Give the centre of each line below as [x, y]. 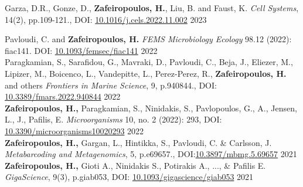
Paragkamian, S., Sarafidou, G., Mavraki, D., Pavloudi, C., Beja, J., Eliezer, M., [149, 62]
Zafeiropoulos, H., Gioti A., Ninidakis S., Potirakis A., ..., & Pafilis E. [135, 165]
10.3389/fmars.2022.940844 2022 [63, 96]
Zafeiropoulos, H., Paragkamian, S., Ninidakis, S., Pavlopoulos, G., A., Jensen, [151, 108]
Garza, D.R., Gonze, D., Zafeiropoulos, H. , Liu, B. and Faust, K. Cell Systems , [152, 8]
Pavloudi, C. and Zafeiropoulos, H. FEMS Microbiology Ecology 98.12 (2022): [148, 39]
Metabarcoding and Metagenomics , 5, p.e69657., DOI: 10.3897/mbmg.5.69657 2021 [151, 154]
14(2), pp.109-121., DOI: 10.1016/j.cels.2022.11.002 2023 [106, 19]
